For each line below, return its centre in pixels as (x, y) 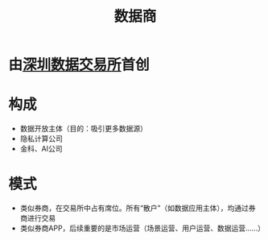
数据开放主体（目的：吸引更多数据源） (83, 129)
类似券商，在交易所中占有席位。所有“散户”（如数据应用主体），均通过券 (138, 208)
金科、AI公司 (41, 149)
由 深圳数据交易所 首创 (79, 65)
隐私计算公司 (41, 139)
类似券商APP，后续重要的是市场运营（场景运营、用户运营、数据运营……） (142, 228)
